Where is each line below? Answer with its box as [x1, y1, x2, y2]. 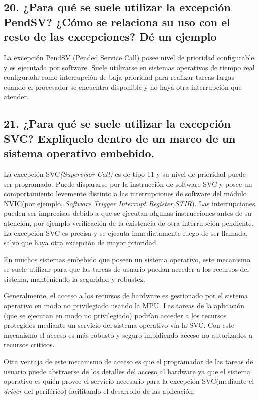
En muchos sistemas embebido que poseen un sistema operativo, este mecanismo [4, 254, 250, 264]
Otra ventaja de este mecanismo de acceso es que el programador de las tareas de [4, 356, 253, 367]
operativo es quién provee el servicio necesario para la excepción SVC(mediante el [4, 376, 254, 386]
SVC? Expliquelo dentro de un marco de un [4, 130, 236, 146]
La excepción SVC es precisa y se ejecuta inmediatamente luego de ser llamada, [4, 227, 248, 238]
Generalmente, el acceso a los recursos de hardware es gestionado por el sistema [4, 290, 248, 301]
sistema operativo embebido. [4, 145, 155, 161]
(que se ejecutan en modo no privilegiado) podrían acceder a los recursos [4, 310, 227, 320]
